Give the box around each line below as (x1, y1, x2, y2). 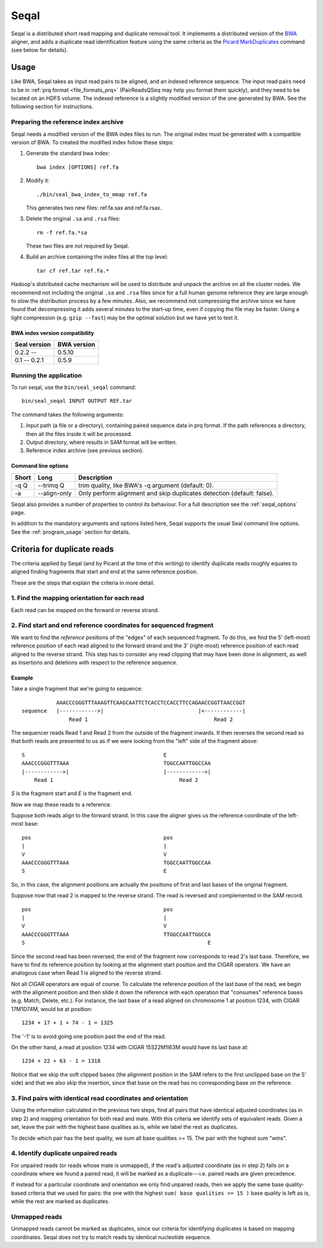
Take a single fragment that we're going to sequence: (11, 685, 143, 692)
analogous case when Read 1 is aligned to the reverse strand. (11, 969, 163, 976)
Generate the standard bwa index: (26, 150, 110, 157)
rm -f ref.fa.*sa (36, 229, 87, 236)
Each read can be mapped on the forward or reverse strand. (11, 606, 160, 613)
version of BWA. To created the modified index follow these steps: (11, 138, 174, 146)
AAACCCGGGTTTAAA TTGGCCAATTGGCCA (22, 931, 211, 937)
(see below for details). (11, 47, 68, 54)
